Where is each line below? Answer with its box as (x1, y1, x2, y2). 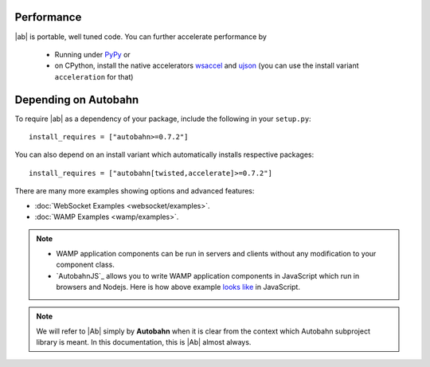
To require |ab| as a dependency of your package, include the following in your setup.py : (14, 114, 311, 123)
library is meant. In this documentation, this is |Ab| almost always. (36, 338, 252, 347)
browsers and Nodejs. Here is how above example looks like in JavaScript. (56, 282, 300, 291)
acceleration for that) (54, 72, 134, 81)
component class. (56, 260, 115, 270)
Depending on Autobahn (14, 92, 139, 107)
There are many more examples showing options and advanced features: (14, 186, 255, 196)
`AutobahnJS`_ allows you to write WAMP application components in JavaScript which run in (56, 271, 360, 280)
